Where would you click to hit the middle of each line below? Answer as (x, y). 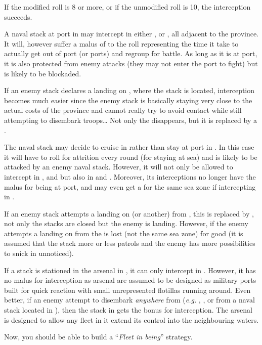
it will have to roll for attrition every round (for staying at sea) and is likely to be (131, 157)
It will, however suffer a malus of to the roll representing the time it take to (121, 43)
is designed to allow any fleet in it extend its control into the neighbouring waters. (132, 319)
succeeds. (18, 16)
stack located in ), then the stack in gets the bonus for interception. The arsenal (128, 310)
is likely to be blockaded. (43, 73)
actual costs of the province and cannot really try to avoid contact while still (123, 110)
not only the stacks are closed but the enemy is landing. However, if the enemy (126, 223)
